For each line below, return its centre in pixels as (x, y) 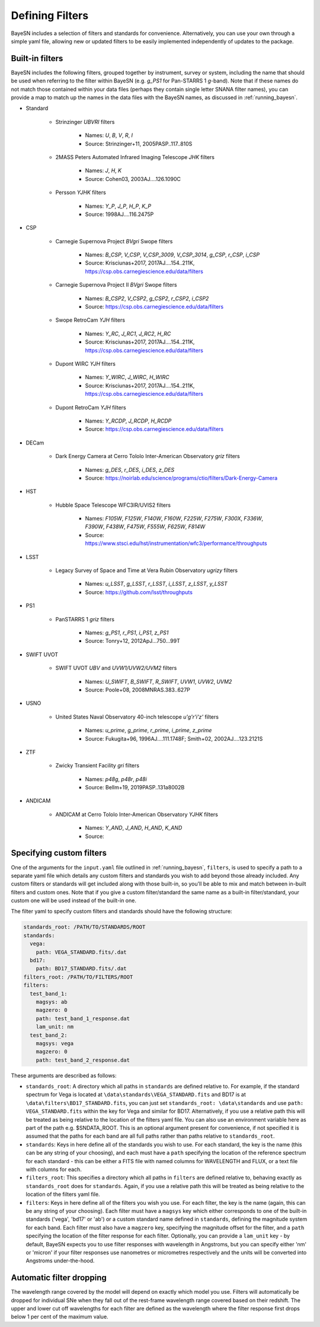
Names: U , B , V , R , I (109, 135)
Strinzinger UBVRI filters (85, 122)
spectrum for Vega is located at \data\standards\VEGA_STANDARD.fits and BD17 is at (136, 1094)
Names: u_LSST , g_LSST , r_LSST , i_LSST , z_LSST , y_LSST (156, 584)
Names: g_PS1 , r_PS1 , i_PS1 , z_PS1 (127, 633)
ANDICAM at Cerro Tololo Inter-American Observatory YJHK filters (137, 814)
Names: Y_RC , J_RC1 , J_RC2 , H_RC (128, 334)
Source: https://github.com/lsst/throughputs (139, 592)
